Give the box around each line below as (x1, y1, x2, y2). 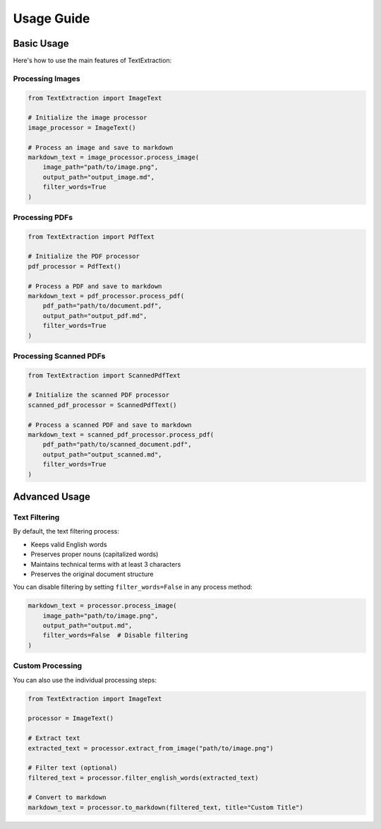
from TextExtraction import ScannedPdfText (28, 371, 181, 380)
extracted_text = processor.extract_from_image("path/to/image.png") (28, 744, 274, 752)
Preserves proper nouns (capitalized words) (30, 550, 159, 558)
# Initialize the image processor (28, 114, 147, 122)
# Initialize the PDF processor (28, 252, 140, 261)
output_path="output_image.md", (42, 173, 155, 181)
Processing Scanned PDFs (13, 351, 106, 360)
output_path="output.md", (42, 622, 133, 630)
